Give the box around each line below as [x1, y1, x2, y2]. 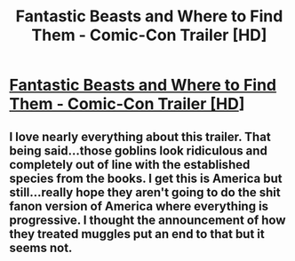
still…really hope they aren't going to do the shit [9, 185, 282, 200]
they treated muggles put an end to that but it [9, 226, 265, 241]
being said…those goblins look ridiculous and [9, 143, 268, 158]
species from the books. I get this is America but [9, 170, 283, 186]
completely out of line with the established [9, 157, 251, 172]
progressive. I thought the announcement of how [9, 212, 286, 227]
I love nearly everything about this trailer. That [9, 129, 271, 144]
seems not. [9, 240, 73, 255]
